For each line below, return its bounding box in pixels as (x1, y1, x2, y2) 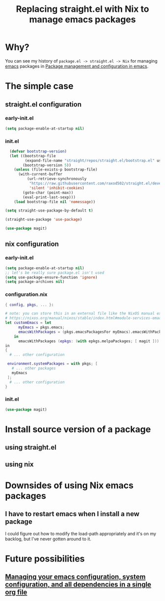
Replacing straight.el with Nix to (16, 3, 149, 15)
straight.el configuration (5, 100, 82, 108)
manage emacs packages (29, 14, 136, 25)
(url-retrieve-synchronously (27, 177, 87, 181)
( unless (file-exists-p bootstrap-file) (14, 167, 98, 172)
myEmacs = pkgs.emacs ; (18, 325, 65, 330)
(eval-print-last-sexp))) (23, 195, 76, 200)
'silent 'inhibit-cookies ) (29, 185, 84, 190)
